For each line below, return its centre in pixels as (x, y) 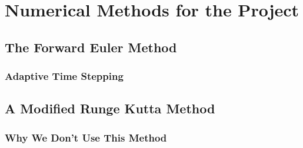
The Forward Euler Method (91, 47)
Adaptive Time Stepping (64, 76)
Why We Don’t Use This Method (86, 137)
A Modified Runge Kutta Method (110, 108)
